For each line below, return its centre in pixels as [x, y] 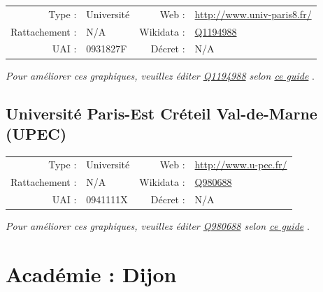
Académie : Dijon [91, 274]
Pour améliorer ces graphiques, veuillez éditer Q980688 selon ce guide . [158, 226]
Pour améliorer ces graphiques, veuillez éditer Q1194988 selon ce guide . [160, 75]
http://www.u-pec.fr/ [241, 165]
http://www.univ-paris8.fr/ [253, 14]
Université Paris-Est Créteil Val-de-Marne [161, 113]
